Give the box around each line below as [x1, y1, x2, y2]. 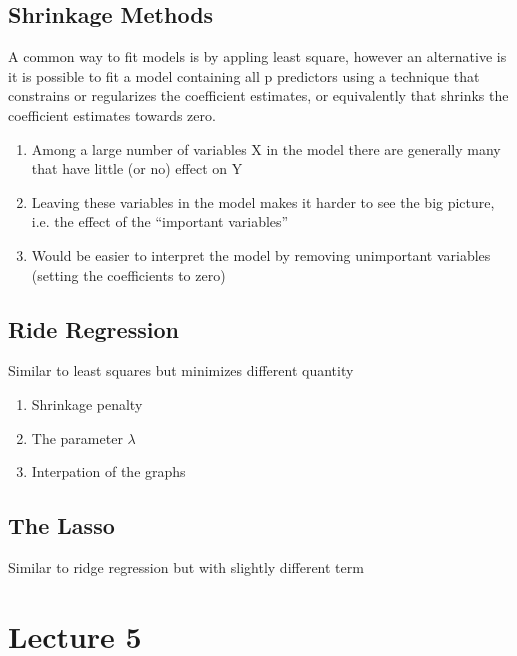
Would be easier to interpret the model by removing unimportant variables [31, 244, 491, 265]
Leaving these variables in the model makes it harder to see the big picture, [31, 191, 495, 212]
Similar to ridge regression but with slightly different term [8, 556, 364, 577]
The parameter [31, 427, 123, 448]
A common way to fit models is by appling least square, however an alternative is [8, 46, 507, 67]
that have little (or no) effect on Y [31, 158, 243, 179]
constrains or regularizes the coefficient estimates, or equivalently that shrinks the [8, 85, 509, 106]
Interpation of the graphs [31, 461, 186, 482]
